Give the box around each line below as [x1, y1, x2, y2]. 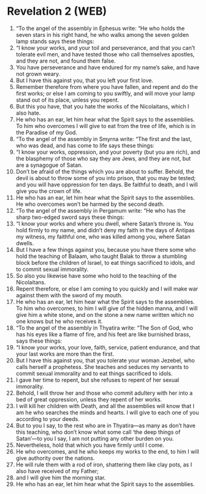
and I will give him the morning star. [15, 474, 106, 481]
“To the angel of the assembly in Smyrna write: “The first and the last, [15, 135, 192, 142]
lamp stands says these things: [15, 37, 94, 45]
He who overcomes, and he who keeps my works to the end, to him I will [15, 447, 199, 455]
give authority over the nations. [15, 454, 95, 462]
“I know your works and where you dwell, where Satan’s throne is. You [15, 219, 194, 227]
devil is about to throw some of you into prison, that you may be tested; [15, 174, 196, 181]
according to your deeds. [15, 415, 80, 422]
